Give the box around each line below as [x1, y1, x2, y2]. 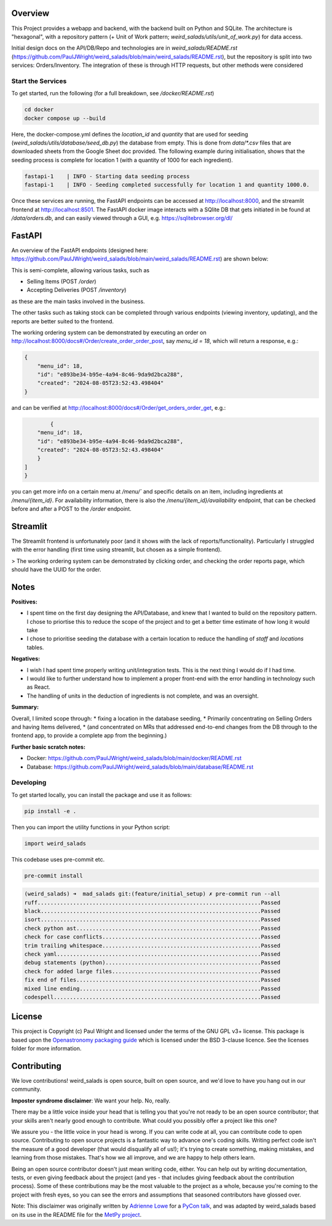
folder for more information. [11, 1045, 82, 1052]
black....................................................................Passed [24, 907, 281, 914]
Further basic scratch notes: [11, 743, 86, 750]
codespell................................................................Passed [24, 993, 281, 1000]
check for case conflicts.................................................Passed [24, 933, 281, 940]
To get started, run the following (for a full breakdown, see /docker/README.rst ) [11, 90, 215, 97]
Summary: [11, 704, 39, 711]
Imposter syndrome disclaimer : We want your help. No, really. [11, 1097, 171, 1104]
